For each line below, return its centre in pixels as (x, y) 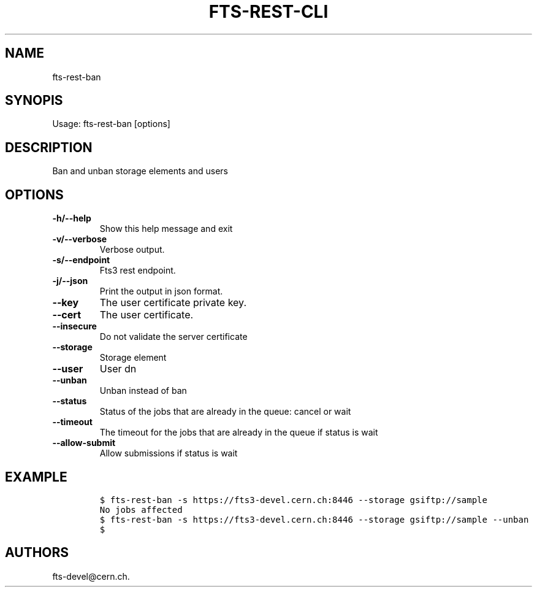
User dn (118, 369)
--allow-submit (84, 443)
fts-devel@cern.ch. (91, 576)
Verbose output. (132, 250)
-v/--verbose (80, 239)
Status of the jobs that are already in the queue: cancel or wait (225, 412)
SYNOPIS (34, 101)
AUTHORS (37, 553)
